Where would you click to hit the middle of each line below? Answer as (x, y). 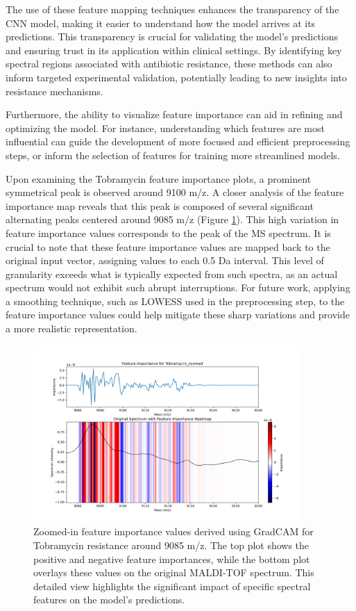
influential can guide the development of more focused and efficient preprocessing (178, 141)
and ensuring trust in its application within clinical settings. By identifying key (174, 50)
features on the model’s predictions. (109, 600)
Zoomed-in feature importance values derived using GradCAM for (173, 531)
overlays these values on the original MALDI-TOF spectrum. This (174, 572)
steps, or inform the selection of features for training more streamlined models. (173, 155)
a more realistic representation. (71, 328)
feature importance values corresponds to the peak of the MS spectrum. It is (168, 233)
